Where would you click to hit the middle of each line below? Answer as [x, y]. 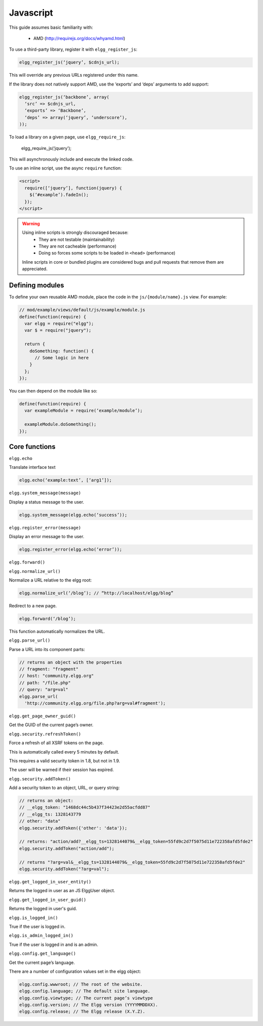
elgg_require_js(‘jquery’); [46, 148]
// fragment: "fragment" [49, 669]
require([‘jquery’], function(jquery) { [73, 188]
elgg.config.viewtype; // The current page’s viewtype [86, 998]
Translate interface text [32, 467]
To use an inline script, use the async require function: [65, 168]
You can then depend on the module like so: [53, 391]
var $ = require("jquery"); [58, 330]
